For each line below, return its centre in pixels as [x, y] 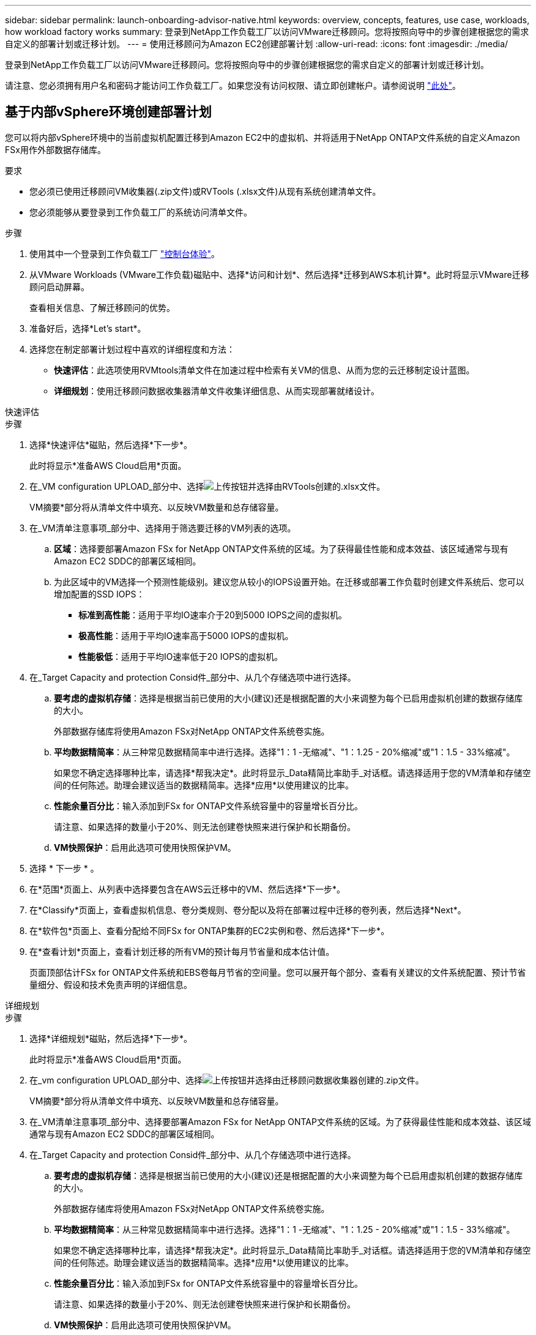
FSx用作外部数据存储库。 [55, 149]
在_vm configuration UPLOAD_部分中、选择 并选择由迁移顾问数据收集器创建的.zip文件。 [227, 1080]
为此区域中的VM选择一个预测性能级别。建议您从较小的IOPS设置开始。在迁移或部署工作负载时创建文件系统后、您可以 [289, 581]
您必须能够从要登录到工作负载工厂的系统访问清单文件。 [141, 212]
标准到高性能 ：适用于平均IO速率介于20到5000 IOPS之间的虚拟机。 [213, 615]
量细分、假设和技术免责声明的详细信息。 [111, 984]
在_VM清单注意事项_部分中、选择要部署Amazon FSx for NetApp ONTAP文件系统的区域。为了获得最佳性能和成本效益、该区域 [280, 1121]
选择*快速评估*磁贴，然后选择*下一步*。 [111, 444]
